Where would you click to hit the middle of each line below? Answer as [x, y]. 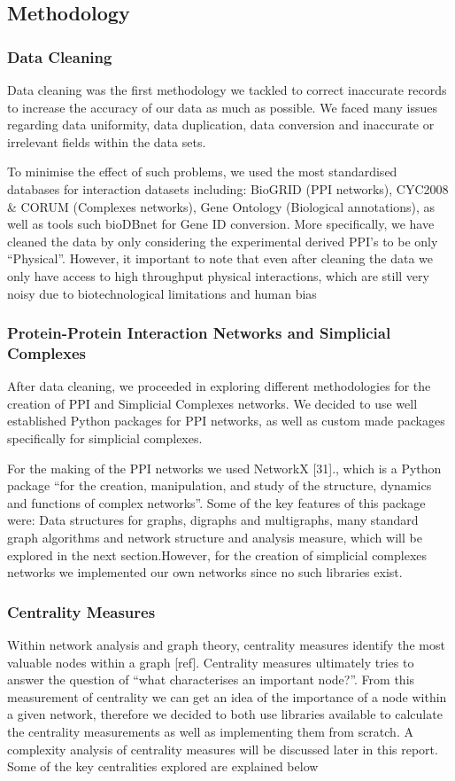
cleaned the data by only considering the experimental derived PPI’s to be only [223, 241]
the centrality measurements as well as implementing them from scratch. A [210, 731]
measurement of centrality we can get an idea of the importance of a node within [227, 696]
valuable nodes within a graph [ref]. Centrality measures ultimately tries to [211, 662]
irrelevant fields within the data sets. [107, 141]
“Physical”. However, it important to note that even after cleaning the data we [220, 258]
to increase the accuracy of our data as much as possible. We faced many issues [222, 107]
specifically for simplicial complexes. [105, 438]
